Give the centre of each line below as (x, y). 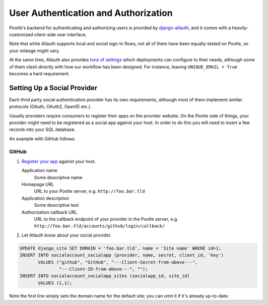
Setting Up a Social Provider (53, 88)
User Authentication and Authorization (91, 13)
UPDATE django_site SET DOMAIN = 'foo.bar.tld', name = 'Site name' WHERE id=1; (120, 248)
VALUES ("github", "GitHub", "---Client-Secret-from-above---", (118, 262)
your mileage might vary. (34, 51)
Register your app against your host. (59, 161)
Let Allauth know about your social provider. (67, 235)
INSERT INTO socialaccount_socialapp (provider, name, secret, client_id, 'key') (122, 255)
